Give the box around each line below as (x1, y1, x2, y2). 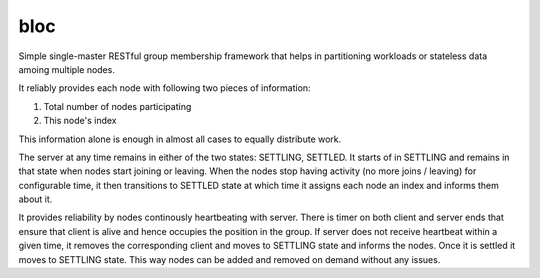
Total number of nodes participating (43, 100, 192, 112)
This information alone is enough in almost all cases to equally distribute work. (18, 133, 342, 145)
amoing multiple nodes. (18, 63, 115, 75)
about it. (18, 193, 53, 205)
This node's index (43, 115, 117, 127)
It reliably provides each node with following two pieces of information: (18, 82, 311, 94)
